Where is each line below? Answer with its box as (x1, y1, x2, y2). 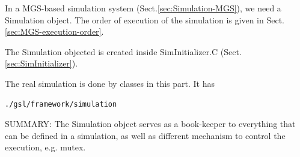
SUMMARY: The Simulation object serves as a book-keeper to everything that (5, 117, 296, 130)
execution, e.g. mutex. (5, 141, 86, 153)
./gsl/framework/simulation (5, 99, 117, 108)
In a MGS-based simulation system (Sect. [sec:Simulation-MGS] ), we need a (5, 2, 281, 14)
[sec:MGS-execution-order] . (5, 25, 104, 38)
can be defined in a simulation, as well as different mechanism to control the (5, 129, 286, 141)
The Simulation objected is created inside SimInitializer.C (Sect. (5, 45, 242, 58)
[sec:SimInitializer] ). (5, 57, 78, 70)
